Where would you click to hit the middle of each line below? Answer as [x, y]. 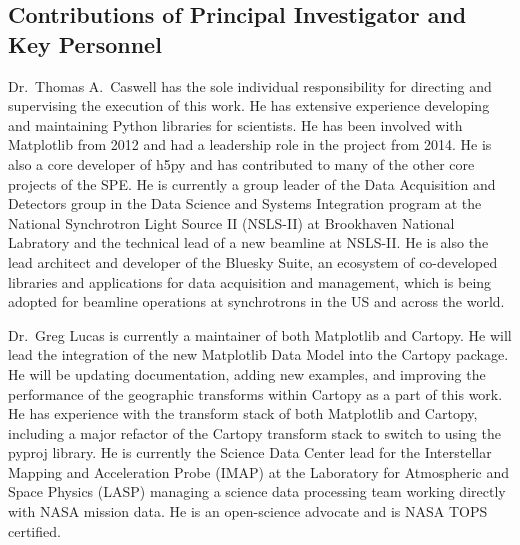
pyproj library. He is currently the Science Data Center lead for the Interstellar [250, 452]
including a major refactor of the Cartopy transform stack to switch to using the [254, 432]
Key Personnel [85, 43]
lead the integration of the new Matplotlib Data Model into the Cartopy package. [258, 354]
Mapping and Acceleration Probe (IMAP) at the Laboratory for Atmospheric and [259, 471]
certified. [34, 530]
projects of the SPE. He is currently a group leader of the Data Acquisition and [252, 183]
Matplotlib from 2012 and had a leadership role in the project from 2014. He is [250, 144]
